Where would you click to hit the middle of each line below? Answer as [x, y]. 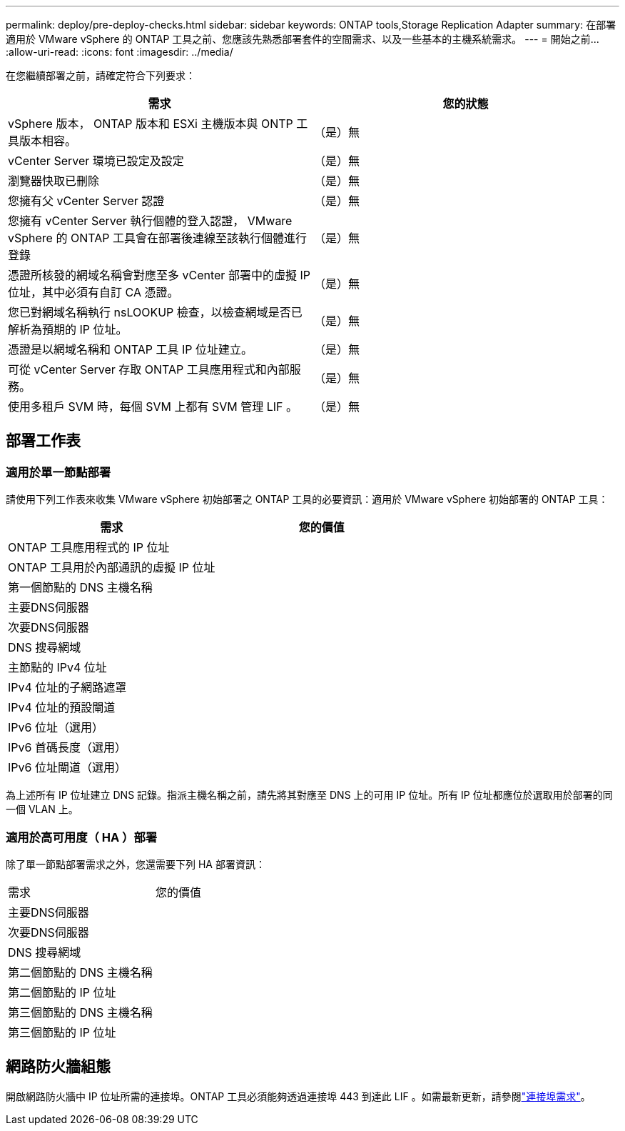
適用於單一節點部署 [59, 472]
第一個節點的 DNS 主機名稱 [80, 588]
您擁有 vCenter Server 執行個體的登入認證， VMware [150, 221]
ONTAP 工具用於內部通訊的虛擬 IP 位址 [112, 568]
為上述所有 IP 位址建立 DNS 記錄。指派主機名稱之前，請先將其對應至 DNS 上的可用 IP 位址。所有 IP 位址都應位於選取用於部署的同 [309, 795]
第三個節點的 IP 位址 [62, 1032]
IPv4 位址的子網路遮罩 [67, 688]
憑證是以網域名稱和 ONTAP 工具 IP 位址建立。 [131, 349]
